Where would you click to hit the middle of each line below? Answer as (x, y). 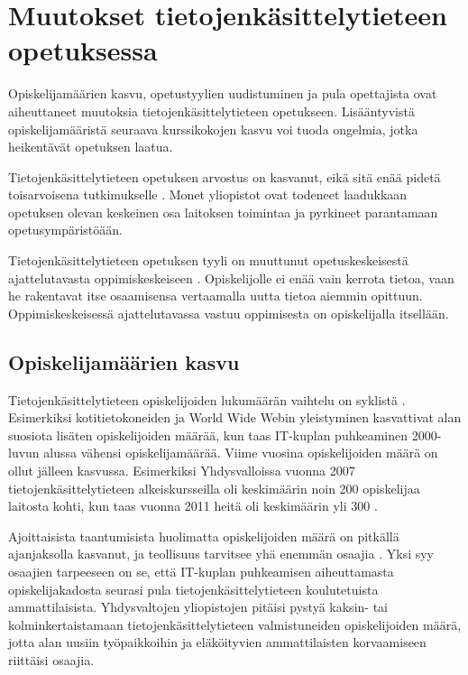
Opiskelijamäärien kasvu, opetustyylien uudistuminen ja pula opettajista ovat (223, 93)
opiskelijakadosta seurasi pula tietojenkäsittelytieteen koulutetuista (193, 589)
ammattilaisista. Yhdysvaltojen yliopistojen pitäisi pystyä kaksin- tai (198, 607)
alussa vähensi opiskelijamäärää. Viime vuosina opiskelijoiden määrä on (241, 453)
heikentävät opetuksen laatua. (91, 147)
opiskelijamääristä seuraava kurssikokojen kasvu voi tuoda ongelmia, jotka (213, 129)
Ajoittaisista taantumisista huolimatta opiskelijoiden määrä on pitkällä (204, 536)
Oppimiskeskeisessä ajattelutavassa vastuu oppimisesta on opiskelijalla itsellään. (229, 313)
